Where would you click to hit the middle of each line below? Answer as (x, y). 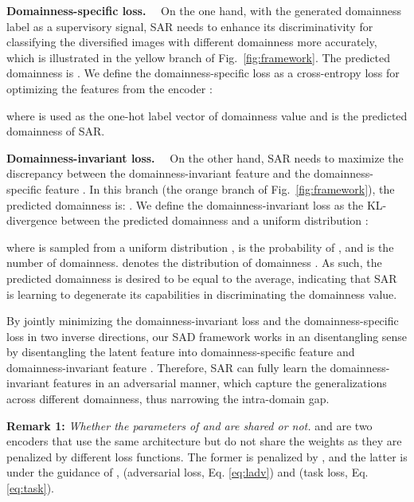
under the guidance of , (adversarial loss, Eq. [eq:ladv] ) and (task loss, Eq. (187, 472)
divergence (32, 220)
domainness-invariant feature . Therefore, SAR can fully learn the (166, 367)
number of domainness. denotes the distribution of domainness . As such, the (194, 263)
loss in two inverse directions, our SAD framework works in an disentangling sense (207, 336)
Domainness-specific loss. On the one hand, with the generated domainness (204, 10)
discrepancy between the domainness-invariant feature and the (158, 173)
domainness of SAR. (56, 131)
